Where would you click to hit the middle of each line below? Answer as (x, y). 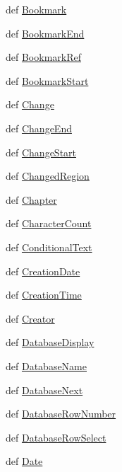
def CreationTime (44, 295)
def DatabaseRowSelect (56, 437)
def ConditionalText (49, 247)
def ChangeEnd (39, 128)
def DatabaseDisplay (50, 342)
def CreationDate (43, 271)
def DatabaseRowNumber (61, 414)
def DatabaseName (46, 365)
